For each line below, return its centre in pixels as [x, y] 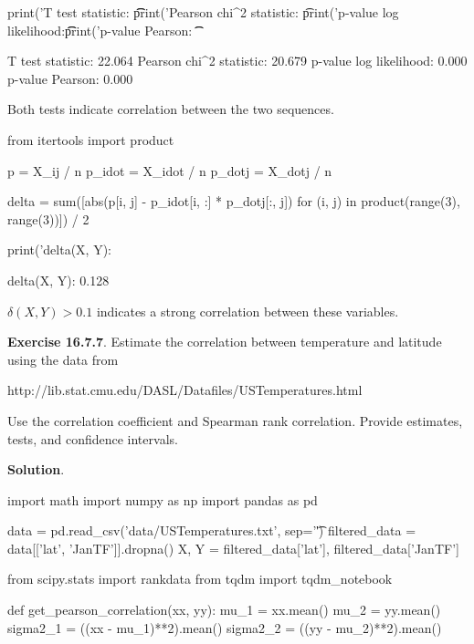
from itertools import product [91, 139]
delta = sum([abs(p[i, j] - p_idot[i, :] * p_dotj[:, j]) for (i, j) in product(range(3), [234, 201]
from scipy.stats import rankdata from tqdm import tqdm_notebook [200, 579]
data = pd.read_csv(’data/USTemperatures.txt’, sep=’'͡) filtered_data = [212, 530]
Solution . [36, 469]
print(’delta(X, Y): [60, 249]
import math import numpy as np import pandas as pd [163, 499]
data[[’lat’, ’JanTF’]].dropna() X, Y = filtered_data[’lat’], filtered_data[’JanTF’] [233, 548]
